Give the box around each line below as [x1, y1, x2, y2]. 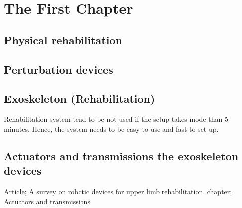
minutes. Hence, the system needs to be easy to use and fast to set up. [4, 123, 219, 134]
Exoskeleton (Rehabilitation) [4, 91, 155, 106]
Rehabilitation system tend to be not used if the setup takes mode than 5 [4, 114, 228, 124]
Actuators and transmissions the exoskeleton [4, 148, 239, 163]
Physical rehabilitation [4, 32, 122, 47]
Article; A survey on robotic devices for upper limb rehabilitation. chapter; [4, 186, 232, 196]
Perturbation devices [4, 61, 113, 77]
